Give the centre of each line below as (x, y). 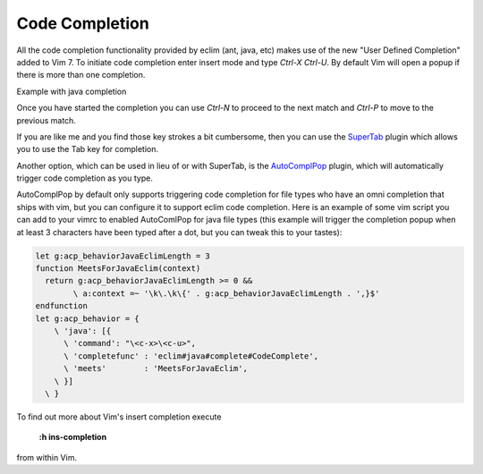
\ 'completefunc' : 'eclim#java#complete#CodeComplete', (191, 356)
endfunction (62, 306)
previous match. (46, 120)
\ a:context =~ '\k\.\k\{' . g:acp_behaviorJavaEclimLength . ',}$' (226, 293)
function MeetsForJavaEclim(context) (118, 268)
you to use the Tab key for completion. (87, 149)
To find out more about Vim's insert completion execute (119, 417)
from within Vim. (47, 457)
